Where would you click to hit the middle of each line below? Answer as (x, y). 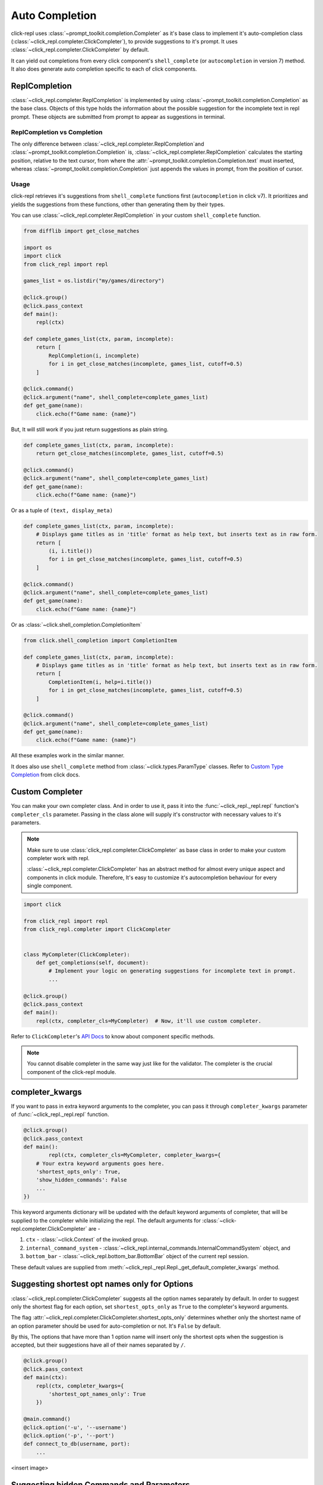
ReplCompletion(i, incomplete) (94, 356)
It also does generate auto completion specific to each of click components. (104, 69)
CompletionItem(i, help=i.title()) (100, 682)
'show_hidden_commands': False (81, 1180)
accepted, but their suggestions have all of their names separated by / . (98, 1345)
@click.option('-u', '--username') (75, 1427)
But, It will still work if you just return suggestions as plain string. (90, 429)
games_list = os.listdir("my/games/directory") (94, 281)
